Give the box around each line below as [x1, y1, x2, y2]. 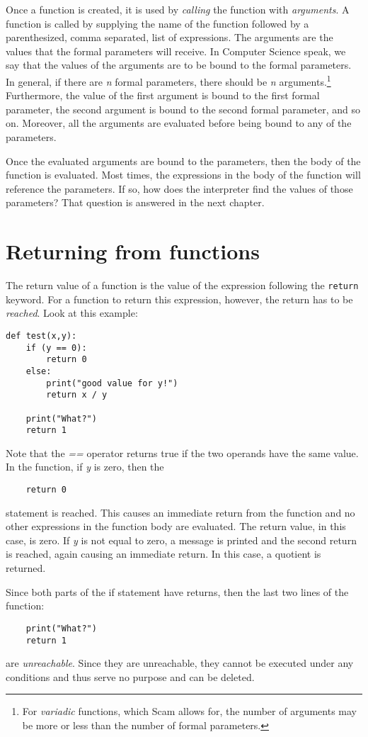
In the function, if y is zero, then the [6, 459, 164, 474]
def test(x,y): [6, 330, 77, 341]
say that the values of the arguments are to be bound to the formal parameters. [6, 57, 352, 72]
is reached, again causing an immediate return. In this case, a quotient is [6, 546, 321, 561]
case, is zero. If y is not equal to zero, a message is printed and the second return [6, 532, 357, 547]
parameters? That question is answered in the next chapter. [6, 195, 265, 210]
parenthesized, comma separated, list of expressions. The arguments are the [6, 30, 333, 45]
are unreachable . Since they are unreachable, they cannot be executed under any [6, 656, 354, 670]
